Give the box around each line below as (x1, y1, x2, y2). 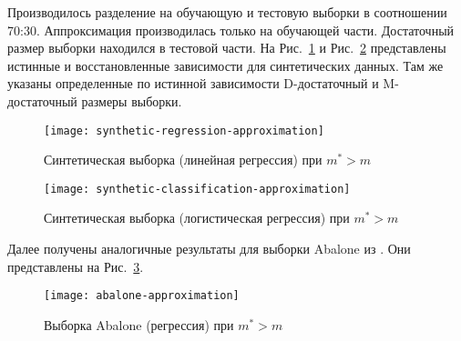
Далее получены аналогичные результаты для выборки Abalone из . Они (7, 239, 411, 258)
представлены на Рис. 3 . (7, 256, 144, 276)
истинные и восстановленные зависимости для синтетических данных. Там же (7, 55, 444, 75)
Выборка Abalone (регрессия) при (44, 315, 234, 334)
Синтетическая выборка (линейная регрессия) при (44, 150, 323, 169)
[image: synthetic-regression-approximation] (44, 124, 324, 137)
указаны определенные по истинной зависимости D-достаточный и (7, 74, 379, 93)
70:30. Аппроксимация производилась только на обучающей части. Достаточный (7, 20, 455, 39)
